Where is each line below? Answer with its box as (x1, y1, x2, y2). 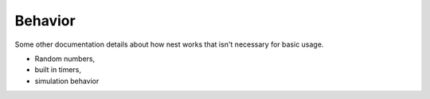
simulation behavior (34, 76, 100, 86)
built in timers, (34, 65, 82, 74)
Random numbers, (34, 54, 96, 63)
